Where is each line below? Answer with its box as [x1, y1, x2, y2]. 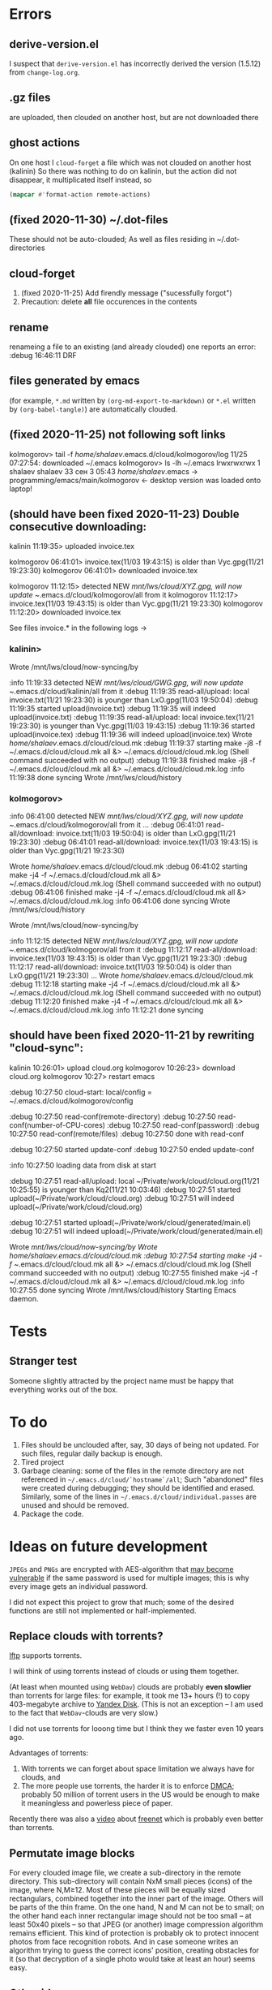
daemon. [9, 1293, 39, 1303]
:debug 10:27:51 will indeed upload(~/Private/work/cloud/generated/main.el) [9, 1226, 264, 1236]
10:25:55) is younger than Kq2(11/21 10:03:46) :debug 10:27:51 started [9, 1185, 241, 1194]
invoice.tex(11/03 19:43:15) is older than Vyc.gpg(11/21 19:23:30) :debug [9, 953, 248, 963]
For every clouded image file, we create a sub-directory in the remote [9, 1868, 241, 1878]
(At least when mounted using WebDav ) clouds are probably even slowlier [9, 1682, 252, 1692]
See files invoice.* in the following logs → [9, 623, 148, 633]
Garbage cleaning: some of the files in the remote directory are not [20, 1466, 244, 1475]
